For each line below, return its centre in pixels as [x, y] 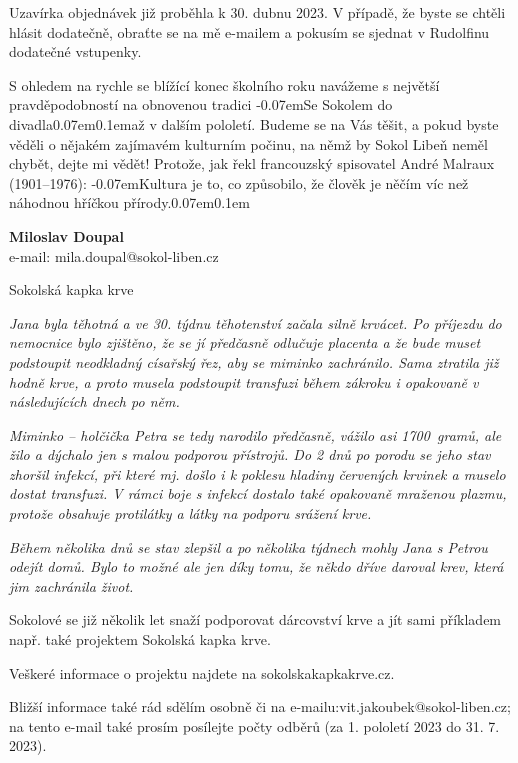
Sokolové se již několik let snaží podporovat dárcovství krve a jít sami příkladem [255, 619]
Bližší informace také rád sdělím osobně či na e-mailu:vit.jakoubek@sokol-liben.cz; [260, 706]
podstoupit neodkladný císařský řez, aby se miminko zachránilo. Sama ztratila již [254, 361]
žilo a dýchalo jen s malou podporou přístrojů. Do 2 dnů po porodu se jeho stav [250, 454]
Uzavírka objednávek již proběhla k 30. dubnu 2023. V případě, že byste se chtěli [257, 12]
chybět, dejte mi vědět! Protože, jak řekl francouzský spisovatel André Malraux [252, 163]
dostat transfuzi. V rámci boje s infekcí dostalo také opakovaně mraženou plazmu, [258, 493]
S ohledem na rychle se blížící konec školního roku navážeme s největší [224, 84]
